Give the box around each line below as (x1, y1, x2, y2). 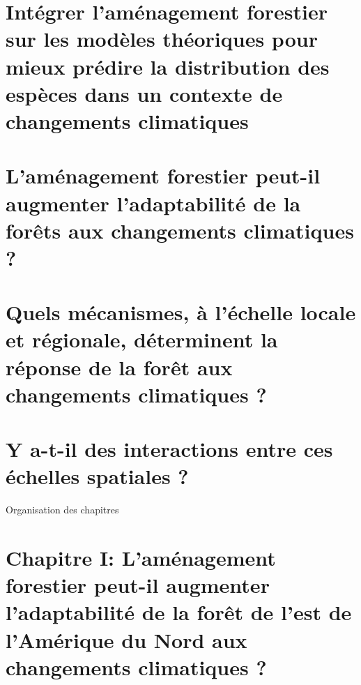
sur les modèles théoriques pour (6, 24, 318, 53)
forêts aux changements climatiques (6, 216, 354, 244)
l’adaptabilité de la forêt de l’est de (6, 598, 352, 626)
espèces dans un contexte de (6, 79, 283, 107)
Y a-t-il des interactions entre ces (6, 435, 333, 463)
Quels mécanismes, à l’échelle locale (6, 298, 356, 326)
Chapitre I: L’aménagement (6, 543, 276, 572)
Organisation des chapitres (6, 502, 119, 517)
